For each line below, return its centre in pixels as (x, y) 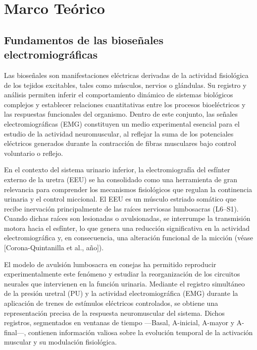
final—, (15, 332)
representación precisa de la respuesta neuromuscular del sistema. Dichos (114, 313)
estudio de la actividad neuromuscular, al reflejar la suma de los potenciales (119, 133)
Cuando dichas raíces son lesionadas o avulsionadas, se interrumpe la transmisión (127, 218)
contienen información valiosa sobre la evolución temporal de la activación (141, 332)
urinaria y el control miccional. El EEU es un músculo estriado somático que (120, 199)
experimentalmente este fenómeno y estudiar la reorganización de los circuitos (122, 274)
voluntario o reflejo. (34, 153)
